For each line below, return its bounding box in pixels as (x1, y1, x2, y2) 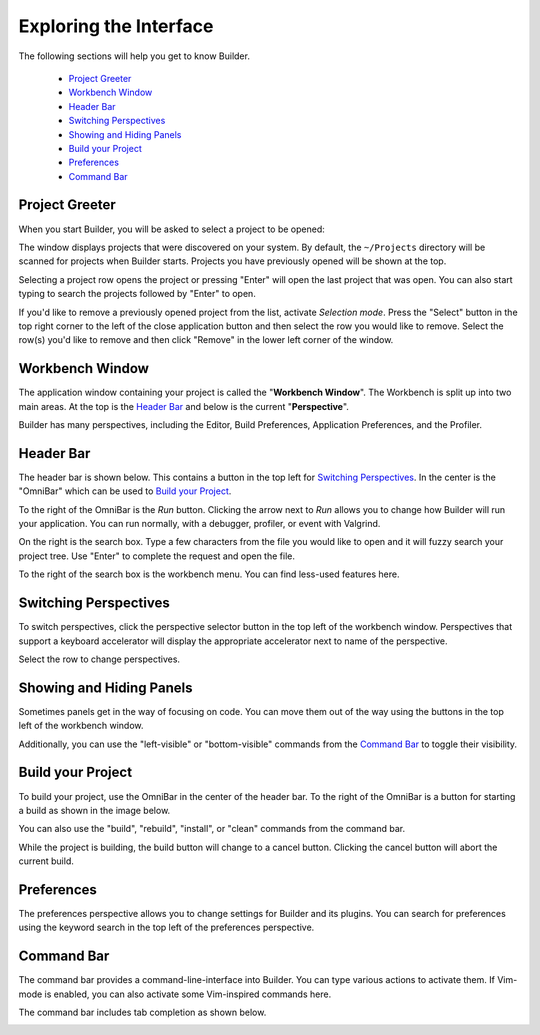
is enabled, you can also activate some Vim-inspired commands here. (44, 988, 332, 1000)
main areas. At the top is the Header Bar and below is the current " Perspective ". (18, 400, 350, 412)
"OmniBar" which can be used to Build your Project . (18, 485, 232, 497)
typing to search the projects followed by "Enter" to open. (18, 288, 257, 300)
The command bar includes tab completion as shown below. (18, 1006, 267, 1019)
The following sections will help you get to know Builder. (18, 50, 250, 62)
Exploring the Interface (18, 15, 214, 37)
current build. (18, 855, 74, 867)
